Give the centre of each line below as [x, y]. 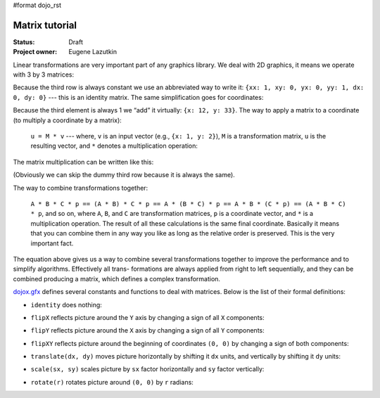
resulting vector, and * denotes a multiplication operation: [114, 146]
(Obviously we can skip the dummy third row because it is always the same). [124, 175]
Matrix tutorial [45, 25]
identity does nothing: [66, 304]
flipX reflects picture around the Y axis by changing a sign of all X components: [148, 317]
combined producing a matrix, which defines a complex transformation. [117, 278]
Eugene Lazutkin [93, 52]
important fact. [52, 243]
